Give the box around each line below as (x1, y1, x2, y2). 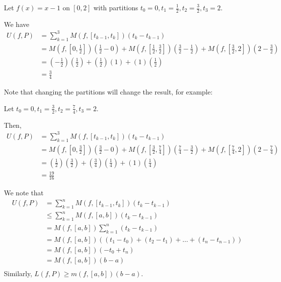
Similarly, (4, 268, 32, 278)
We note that (4, 187, 44, 197)
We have (4, 19, 29, 29)
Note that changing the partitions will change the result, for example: (4, 87, 213, 97)
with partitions (93, 2, 139, 12)
